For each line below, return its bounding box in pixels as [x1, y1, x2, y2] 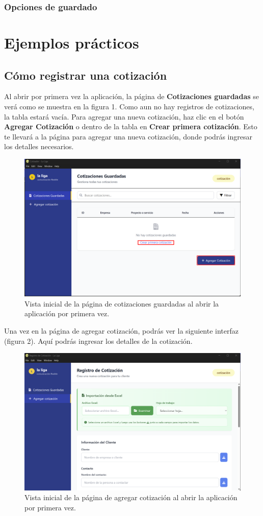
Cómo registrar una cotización [4, 67, 167, 83]
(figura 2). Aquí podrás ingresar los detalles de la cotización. [4, 335, 193, 346]
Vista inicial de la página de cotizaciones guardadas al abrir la [24, 298, 219, 309]
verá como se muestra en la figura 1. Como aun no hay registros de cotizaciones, [4, 101, 254, 112]
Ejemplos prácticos [4, 32, 139, 53]
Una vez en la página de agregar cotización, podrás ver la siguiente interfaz [4, 325, 239, 336]
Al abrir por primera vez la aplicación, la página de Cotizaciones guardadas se [4, 91, 259, 102]
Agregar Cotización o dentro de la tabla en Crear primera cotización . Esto [4, 121, 257, 132]
